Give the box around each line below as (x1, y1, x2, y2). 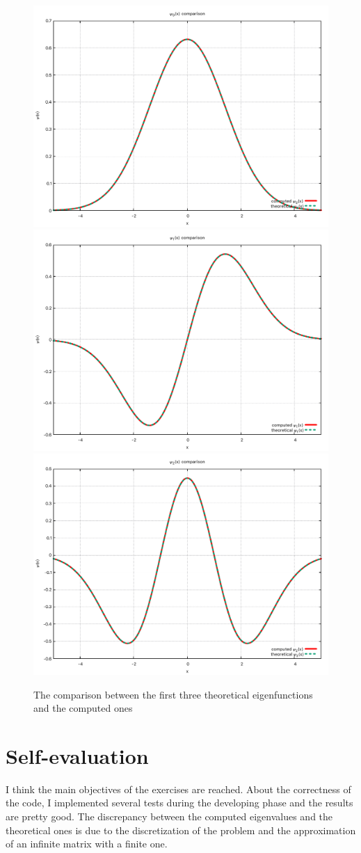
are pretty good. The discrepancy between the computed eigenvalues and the (6, 809, 333, 824)
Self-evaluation (6, 741, 149, 770)
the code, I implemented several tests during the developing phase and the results (6, 795, 353, 810)
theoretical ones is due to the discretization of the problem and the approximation (6, 822, 356, 837)
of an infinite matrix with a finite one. (6, 836, 168, 851)
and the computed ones (33, 701, 133, 715)
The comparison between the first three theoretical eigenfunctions (33, 687, 313, 701)
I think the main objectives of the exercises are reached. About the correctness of (6, 781, 351, 796)
